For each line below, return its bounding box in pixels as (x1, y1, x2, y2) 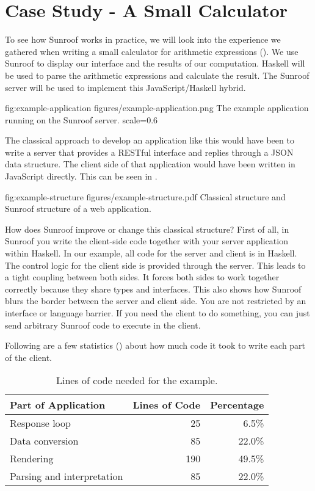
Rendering (10, 451, 54, 466)
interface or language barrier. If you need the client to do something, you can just (5, 307, 310, 319)
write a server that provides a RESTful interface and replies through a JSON (5, 145, 294, 158)
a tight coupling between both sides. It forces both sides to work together (5, 271, 280, 283)
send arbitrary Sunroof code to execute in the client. (5, 318, 201, 331)
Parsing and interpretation (10, 469, 123, 484)
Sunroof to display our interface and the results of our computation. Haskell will (5, 57, 305, 70)
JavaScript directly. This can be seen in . (5, 170, 157, 183)
